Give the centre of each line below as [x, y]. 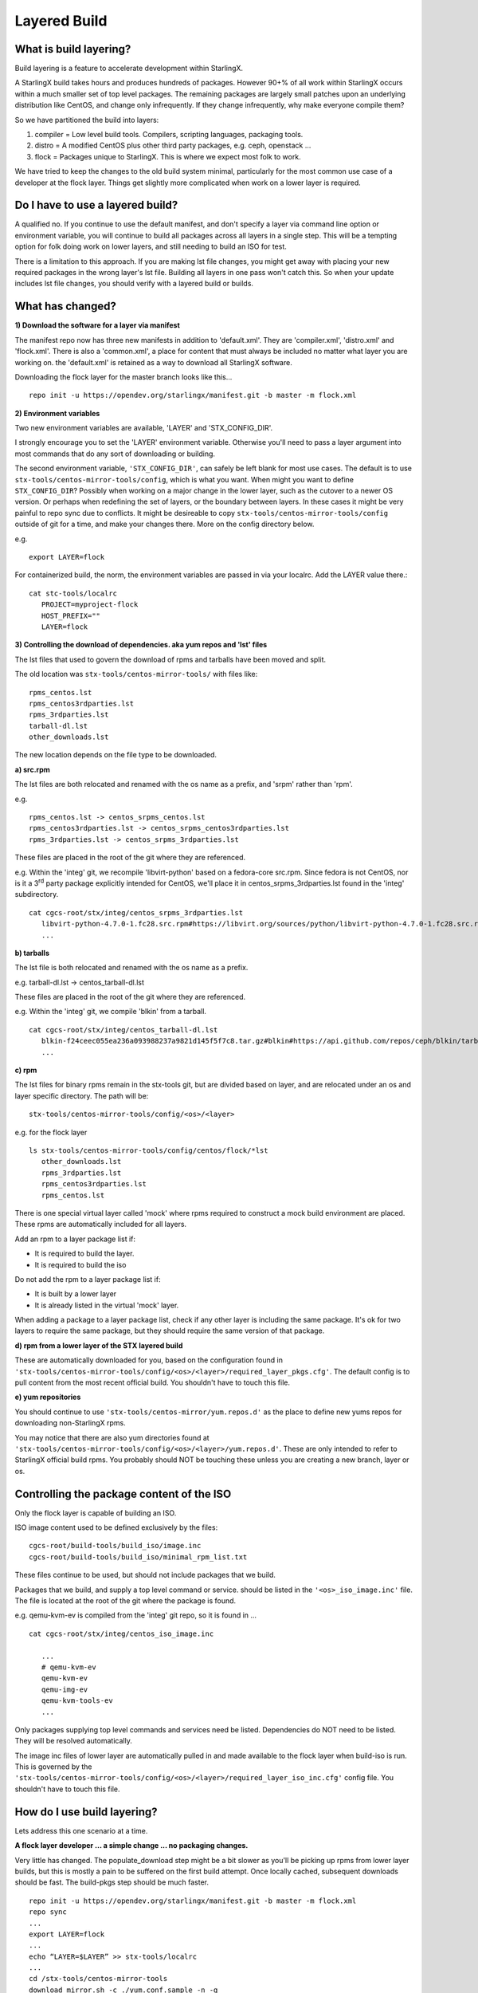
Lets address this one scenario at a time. [81, 1830]
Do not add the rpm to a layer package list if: [88, 1279]
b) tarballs [32, 953]
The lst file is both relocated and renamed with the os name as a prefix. [131, 968]
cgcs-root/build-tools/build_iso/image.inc [115, 1546]
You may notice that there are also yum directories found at [112, 1437]
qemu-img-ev [65, 1689]
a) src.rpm [33, 769]
